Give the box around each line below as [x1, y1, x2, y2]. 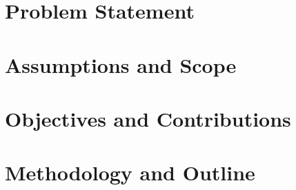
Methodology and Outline [5, 158, 255, 187]
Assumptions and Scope [5, 50, 237, 78]
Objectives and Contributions [5, 104, 291, 132]
